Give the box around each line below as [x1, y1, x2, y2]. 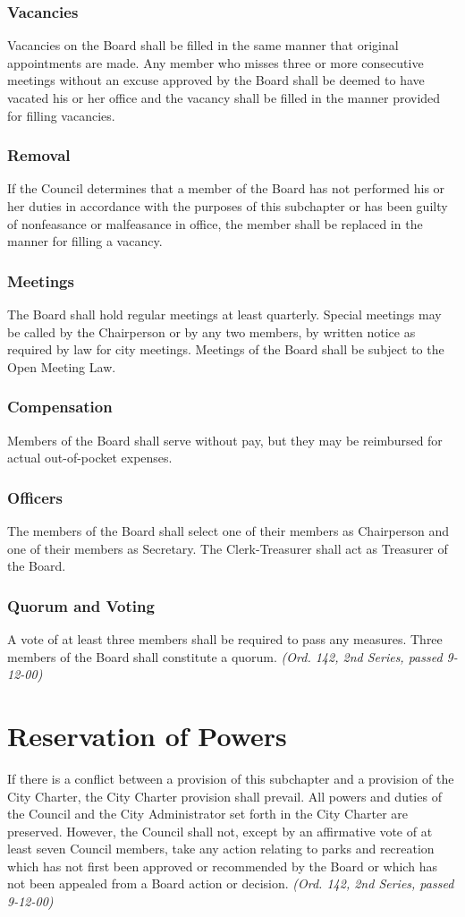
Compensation [7, 395, 113, 418]
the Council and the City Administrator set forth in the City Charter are [7, 804, 409, 823]
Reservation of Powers [7, 717, 287, 753]
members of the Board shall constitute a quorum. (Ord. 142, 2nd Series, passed [7, 647, 443, 666]
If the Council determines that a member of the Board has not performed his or [7, 179, 445, 198]
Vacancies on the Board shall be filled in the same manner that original [7, 36, 399, 55]
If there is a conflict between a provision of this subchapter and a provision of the [7, 768, 454, 787]
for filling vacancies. [7, 106, 115, 124]
